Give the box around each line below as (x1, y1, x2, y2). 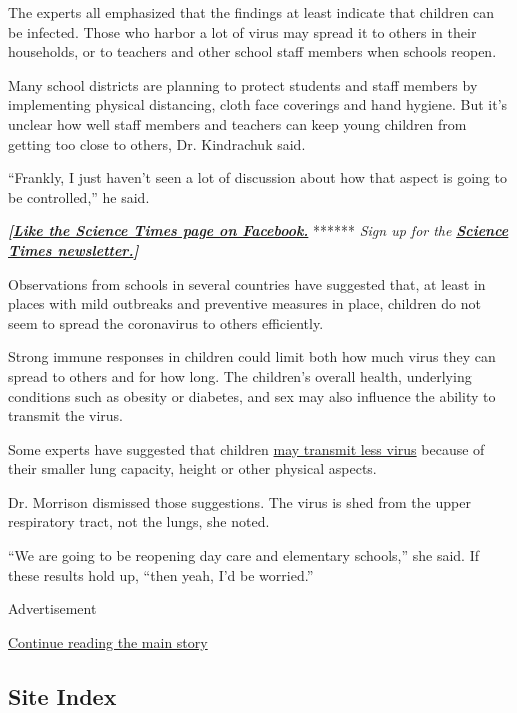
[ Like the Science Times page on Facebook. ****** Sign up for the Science (8, 220, 509, 241)
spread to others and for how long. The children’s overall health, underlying (8, 365, 472, 386)
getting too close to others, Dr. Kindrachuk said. (8, 133, 306, 154)
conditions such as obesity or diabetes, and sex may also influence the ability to (8, 385, 496, 406)
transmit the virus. (8, 405, 123, 426)
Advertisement (8, 598, 97, 619)
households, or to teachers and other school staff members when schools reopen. (8, 41, 497, 62)
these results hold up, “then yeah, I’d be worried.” (8, 564, 314, 585)
